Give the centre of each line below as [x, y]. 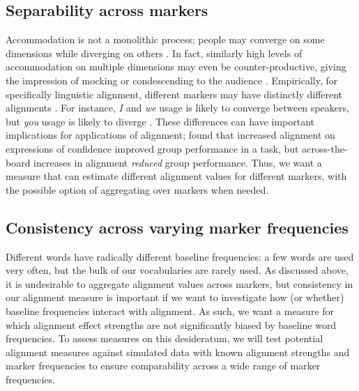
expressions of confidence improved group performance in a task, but [152, 148]
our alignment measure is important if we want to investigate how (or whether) [175, 297]
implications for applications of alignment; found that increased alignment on [170, 135]
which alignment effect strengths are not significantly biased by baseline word [171, 324]
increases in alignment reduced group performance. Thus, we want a [178, 162]
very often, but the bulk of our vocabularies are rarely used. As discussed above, [177, 270]
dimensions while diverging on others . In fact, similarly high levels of [154, 53]
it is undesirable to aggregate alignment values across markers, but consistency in [179, 283]
